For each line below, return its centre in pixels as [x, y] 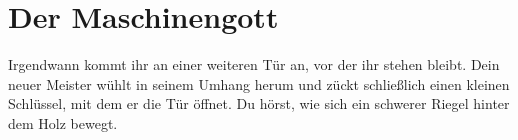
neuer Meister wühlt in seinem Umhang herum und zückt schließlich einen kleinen [259, 83]
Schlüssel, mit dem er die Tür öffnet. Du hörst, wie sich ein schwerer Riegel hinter [259, 103]
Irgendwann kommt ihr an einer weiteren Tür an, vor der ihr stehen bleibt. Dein [254, 64]
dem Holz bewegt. [63, 122]
